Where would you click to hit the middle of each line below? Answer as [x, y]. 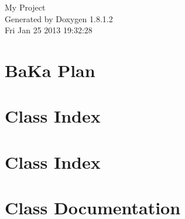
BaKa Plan [50, 70]
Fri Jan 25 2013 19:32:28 [49, 30]
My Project [25, 7]
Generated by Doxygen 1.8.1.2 [59, 18]
